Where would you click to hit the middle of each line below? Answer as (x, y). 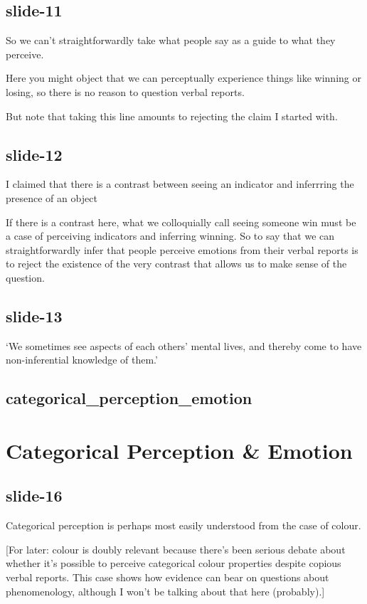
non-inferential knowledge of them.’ (82, 360)
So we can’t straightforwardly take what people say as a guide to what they (171, 40)
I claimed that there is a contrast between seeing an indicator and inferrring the (180, 184)
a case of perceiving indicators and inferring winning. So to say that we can (170, 236)
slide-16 (34, 496)
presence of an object (52, 197)
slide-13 (34, 316)
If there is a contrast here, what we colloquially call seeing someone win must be (181, 222)
